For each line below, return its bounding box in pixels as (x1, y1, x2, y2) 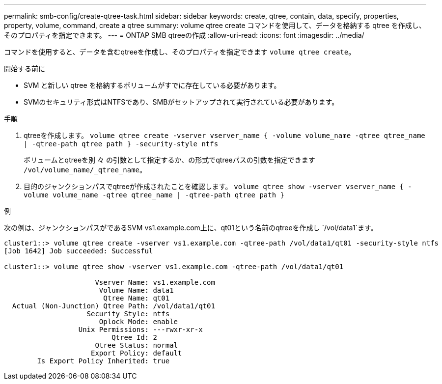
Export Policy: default (91, 349, 182, 357)
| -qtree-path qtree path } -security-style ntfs (24, 140, 219, 148)
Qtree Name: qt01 (103, 294, 170, 302)
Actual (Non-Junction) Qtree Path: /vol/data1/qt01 (12, 302, 215, 310)
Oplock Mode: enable (99, 318, 178, 326)
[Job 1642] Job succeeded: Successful (4, 247, 153, 255)
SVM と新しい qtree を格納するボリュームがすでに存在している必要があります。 (24, 81, 281, 89)
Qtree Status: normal (95, 341, 178, 349)
